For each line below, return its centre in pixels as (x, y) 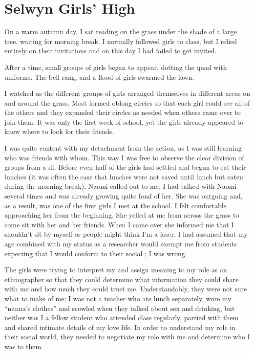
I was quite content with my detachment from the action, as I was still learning (123, 148)
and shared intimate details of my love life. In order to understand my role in (120, 327)
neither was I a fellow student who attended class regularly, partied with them (122, 318)
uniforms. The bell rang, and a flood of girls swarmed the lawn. (99, 77)
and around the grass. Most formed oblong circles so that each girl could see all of (127, 102)
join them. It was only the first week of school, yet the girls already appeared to (124, 121)
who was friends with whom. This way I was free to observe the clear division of (124, 157)
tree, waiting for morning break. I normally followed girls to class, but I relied (121, 41)
